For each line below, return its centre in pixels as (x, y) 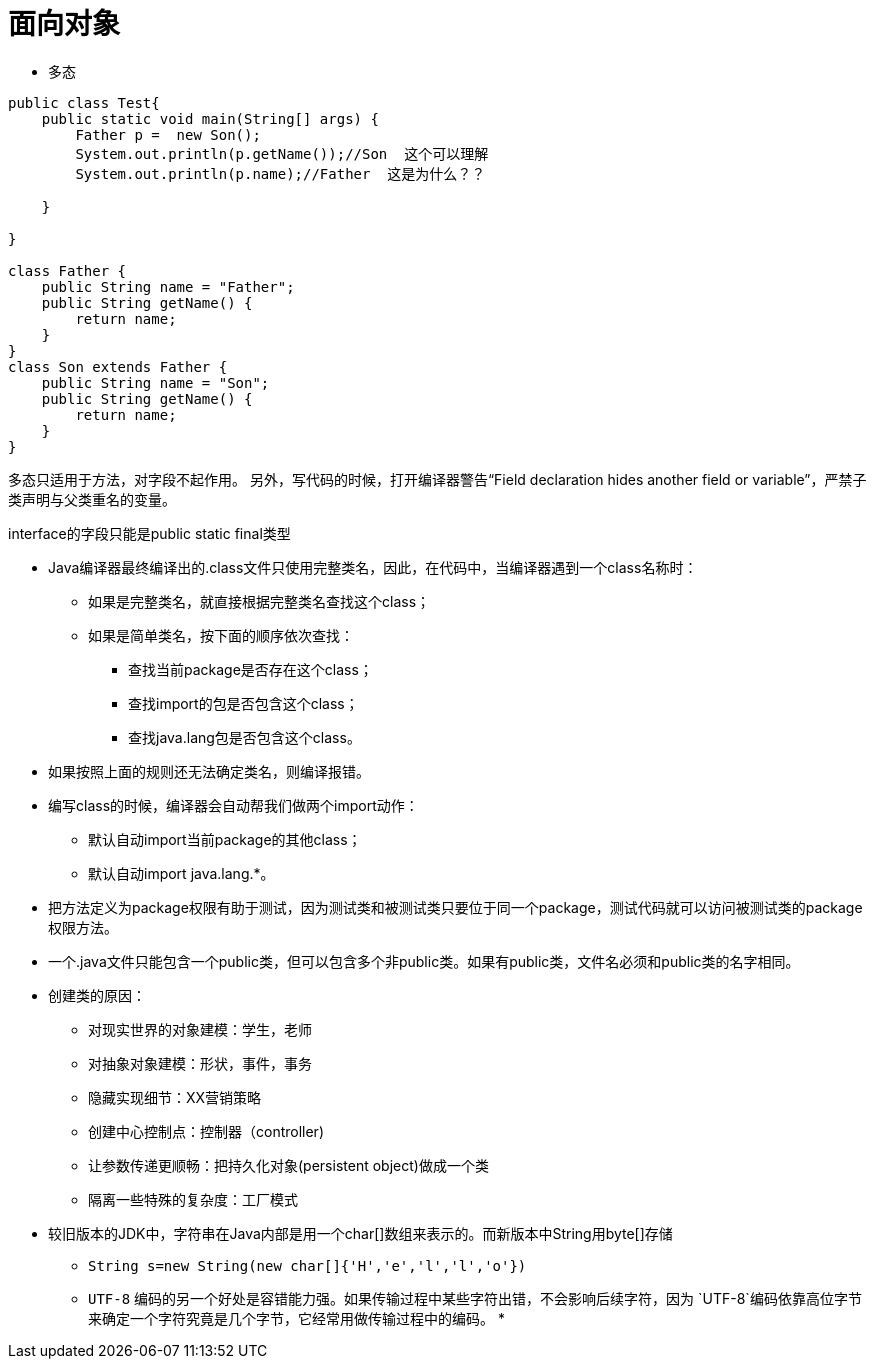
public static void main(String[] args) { (210, 118)
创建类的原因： (97, 995)
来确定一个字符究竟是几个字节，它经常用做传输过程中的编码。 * (296, 1318)
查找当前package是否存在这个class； (250, 669)
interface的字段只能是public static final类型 (149, 533)
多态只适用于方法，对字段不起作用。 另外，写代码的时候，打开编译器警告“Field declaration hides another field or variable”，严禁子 (437, 479)
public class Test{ (84, 102)
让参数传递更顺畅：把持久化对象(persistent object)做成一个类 (288, 1165)
